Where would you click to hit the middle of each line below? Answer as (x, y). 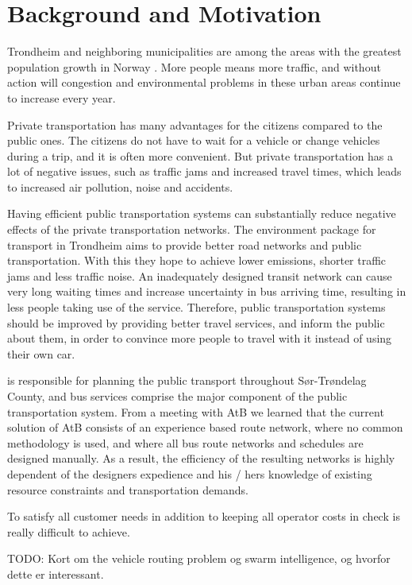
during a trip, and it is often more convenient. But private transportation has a (200, 155)
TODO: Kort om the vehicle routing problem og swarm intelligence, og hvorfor (199, 558)
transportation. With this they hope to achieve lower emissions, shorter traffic (197, 260)
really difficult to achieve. (69, 531)
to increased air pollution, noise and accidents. (120, 186)
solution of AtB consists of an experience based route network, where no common (205, 427)
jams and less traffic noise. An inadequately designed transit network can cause (200, 275)
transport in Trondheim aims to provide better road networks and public (185, 244)
